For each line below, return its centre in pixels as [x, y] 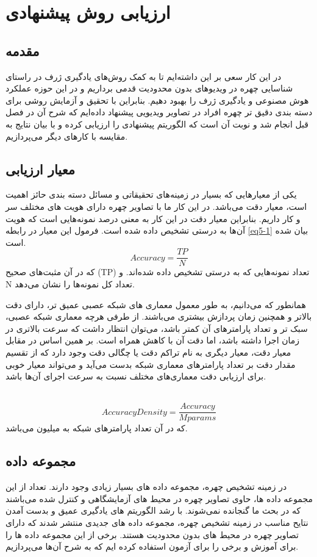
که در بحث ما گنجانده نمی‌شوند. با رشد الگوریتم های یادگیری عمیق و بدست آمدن [153, 510]
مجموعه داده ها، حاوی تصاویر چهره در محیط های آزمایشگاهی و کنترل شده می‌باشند [159, 498]
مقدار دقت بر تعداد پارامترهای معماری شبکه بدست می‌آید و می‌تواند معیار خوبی [151, 364]
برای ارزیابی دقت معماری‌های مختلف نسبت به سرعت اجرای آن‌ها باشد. [136, 376]
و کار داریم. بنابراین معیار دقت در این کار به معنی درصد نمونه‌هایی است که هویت [153, 218]
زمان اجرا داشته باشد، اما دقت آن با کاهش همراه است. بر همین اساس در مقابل [153, 340]
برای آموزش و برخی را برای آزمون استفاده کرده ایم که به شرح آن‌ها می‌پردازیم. [152, 546]
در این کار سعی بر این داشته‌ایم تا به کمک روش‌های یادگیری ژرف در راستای [144, 76]
